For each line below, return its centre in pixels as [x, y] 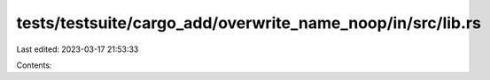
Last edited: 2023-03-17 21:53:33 [78, 49]
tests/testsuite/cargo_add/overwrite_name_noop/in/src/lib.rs [249, 23]
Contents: [34, 65]
